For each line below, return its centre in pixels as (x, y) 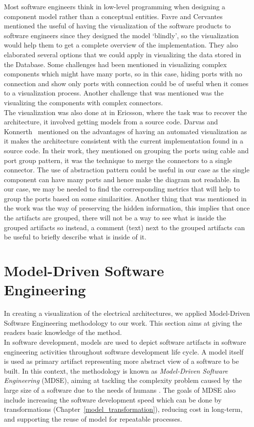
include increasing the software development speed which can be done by (113, 399)
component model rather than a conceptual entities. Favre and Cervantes (113, 16)
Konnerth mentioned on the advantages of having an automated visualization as (126, 131)
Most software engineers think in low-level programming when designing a (115, 6)
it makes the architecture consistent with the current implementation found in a (124, 141)
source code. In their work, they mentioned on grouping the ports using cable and (126, 150)
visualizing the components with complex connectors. (84, 102)
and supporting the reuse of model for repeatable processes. (93, 418)
